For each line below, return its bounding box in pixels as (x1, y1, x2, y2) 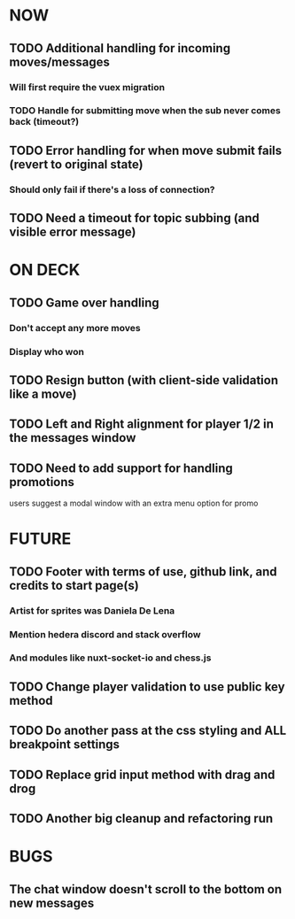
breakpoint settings (9, 737, 120, 753)
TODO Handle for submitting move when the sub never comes (9, 104, 281, 117)
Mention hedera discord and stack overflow (9, 628, 201, 640)
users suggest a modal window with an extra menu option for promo (9, 498, 259, 509)
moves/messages (9, 54, 111, 69)
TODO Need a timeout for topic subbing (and (9, 211, 260, 226)
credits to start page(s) (9, 577, 139, 593)
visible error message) (9, 225, 136, 240)
